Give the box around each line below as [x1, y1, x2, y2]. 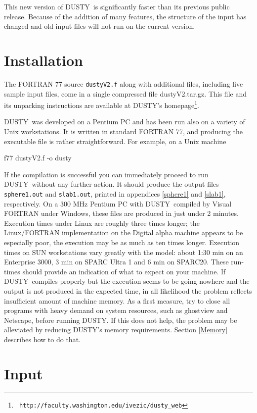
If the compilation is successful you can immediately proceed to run [4, 169, 209, 179]
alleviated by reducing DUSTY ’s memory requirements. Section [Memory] [4, 324, 228, 335]
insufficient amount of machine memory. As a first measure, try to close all [4, 295, 230, 306]
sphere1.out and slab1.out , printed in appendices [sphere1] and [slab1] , [4, 189, 226, 199]
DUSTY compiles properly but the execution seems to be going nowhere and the [4, 276, 250, 286]
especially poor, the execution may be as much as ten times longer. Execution [4, 237, 240, 248]
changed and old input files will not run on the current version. [4, 21, 195, 31]
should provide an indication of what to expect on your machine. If [22, 266, 226, 276]
